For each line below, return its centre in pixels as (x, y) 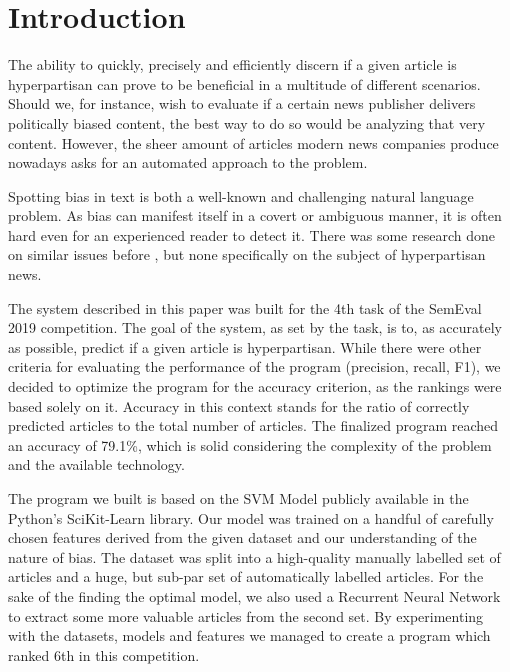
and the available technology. (96, 464)
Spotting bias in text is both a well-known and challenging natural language (241, 195)
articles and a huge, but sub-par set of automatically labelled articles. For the (246, 576)
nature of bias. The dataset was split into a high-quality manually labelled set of (254, 556)
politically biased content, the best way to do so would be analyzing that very (247, 122)
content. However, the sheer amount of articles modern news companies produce (253, 142)
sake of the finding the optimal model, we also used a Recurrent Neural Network (254, 595)
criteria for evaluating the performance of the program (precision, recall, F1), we (254, 366)
